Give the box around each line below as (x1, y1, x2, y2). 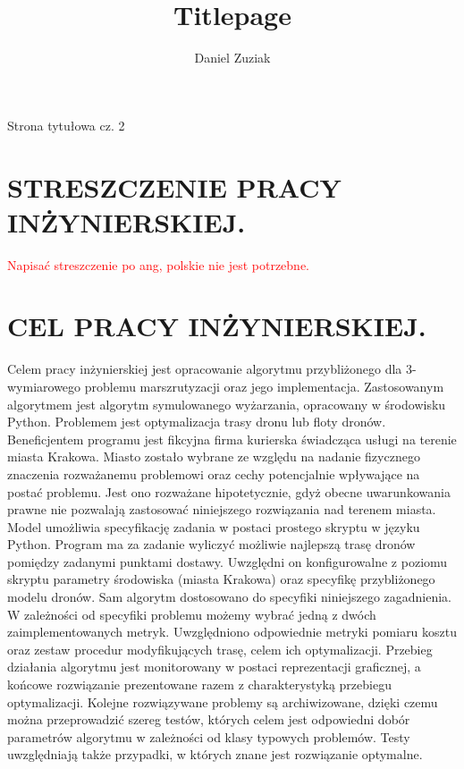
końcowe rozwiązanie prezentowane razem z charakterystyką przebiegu (7, 675, 392, 694)
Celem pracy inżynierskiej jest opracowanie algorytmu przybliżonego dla (7, 359, 402, 378)
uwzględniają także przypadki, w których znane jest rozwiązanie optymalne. (7, 745, 423, 764)
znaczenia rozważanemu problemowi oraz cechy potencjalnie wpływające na (7, 464, 420, 483)
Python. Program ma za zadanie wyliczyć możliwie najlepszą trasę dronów (7, 535, 416, 554)
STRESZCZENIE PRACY (7, 168, 342, 205)
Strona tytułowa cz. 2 (7, 115, 125, 134)
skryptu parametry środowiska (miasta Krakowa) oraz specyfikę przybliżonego (7, 570, 435, 588)
